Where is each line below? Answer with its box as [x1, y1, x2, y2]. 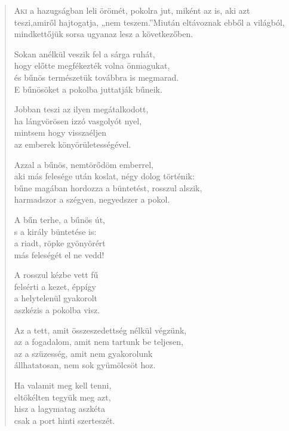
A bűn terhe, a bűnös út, [14, 213, 105, 225]
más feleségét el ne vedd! [14, 248, 104, 261]
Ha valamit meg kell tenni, [14, 379, 112, 392]
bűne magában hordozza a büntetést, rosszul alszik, [14, 181, 202, 194]
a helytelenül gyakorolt [14, 292, 98, 304]
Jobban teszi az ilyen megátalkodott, [14, 103, 149, 115]
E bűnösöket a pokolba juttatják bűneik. [14, 82, 162, 95]
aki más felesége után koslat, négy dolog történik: [14, 170, 195, 182]
